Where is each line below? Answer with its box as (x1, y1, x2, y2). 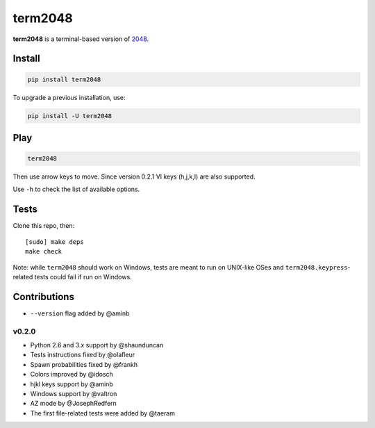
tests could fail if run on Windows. (34, 272, 132, 281)
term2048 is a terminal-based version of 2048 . (12, 35, 149, 43)
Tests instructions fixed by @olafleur (30, 351, 135, 359)
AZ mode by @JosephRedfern (30, 400, 117, 408)
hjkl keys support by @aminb (30, 379, 114, 388)
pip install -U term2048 (27, 112, 112, 120)
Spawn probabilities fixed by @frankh (30, 360, 138, 368)
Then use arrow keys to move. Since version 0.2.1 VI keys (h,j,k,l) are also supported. (12, 172, 256, 181)
